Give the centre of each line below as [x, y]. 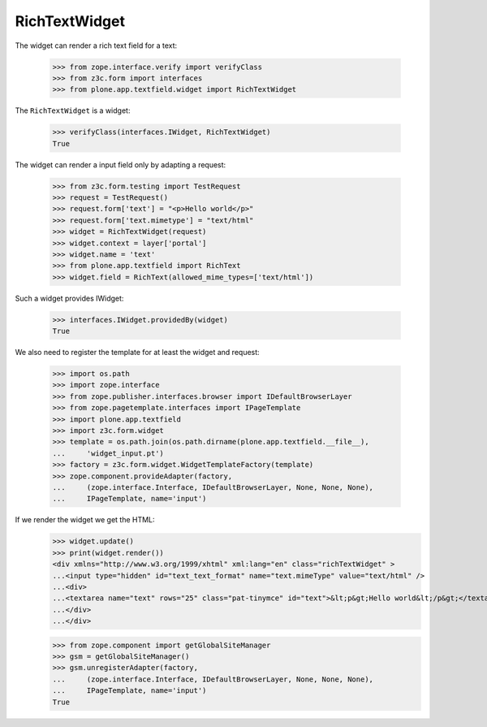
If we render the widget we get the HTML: [85, 520]
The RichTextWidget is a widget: [73, 110]
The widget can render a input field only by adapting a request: [121, 164]
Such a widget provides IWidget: [69, 298]
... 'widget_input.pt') [108, 453]
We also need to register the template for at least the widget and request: [137, 353]
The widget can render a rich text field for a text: [96, 45]
